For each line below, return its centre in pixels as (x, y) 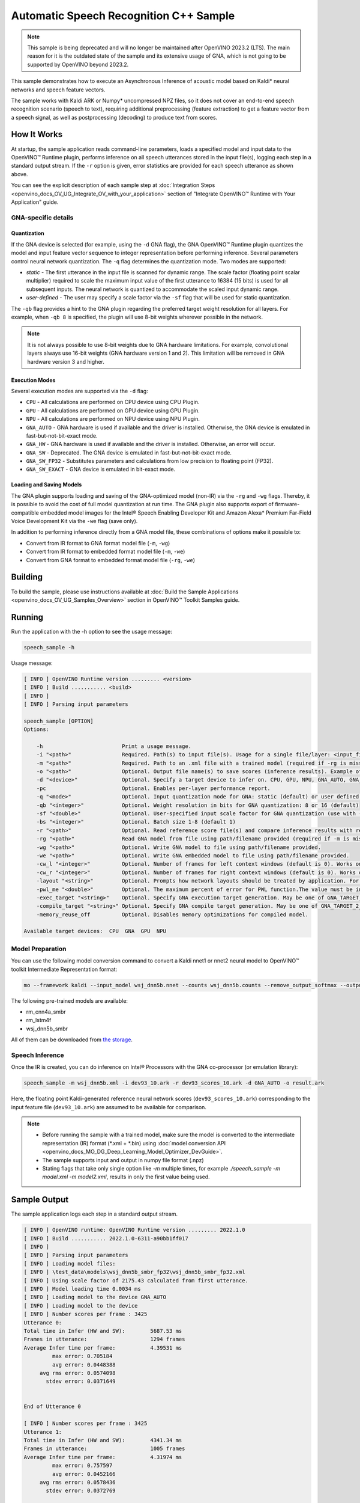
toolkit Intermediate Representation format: (64, 969)
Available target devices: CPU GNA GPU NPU (95, 931)
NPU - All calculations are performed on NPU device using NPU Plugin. (113, 419)
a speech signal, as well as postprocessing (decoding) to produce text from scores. (114, 117)
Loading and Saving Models (46, 485)
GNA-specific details (42, 218)
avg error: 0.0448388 (84, 1364)
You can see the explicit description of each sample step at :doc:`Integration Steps (113, 185)
